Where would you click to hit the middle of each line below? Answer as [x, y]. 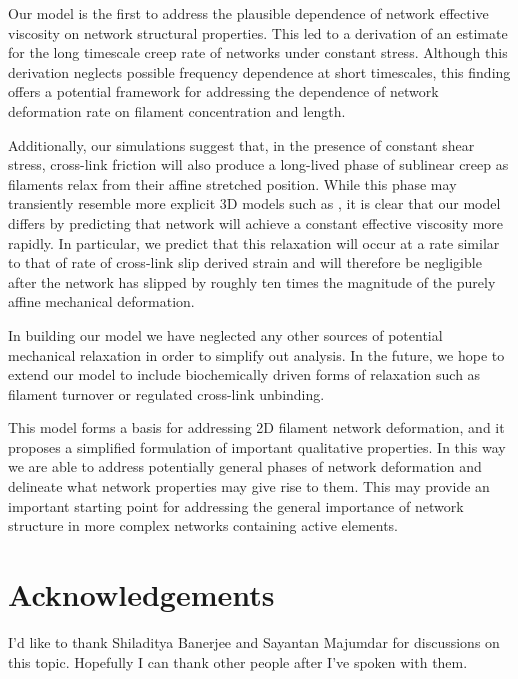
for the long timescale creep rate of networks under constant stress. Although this [258, 52]
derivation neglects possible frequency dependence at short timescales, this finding [259, 71]
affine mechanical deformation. [101, 301]
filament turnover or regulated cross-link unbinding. [166, 393]
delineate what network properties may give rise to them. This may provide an [249, 486]
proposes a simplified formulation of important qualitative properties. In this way [257, 446]
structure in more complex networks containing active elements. [203, 525]
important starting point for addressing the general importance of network [236, 505]
